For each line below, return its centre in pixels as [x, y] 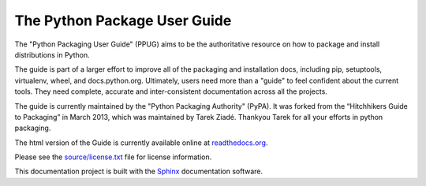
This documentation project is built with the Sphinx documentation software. [139, 171]
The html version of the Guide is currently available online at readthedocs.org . [141, 143]
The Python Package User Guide [123, 20]
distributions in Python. [52, 54]
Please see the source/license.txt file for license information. [113, 157]
